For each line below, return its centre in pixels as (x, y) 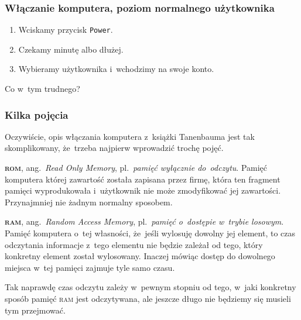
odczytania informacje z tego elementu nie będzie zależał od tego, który (134, 244)
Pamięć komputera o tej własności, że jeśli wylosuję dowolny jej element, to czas (150, 233)
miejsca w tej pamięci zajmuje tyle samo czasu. (90, 267)
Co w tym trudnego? (42, 89)
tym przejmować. (35, 310)
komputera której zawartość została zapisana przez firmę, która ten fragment (143, 179)
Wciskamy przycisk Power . (66, 30)
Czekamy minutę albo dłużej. (71, 49)
